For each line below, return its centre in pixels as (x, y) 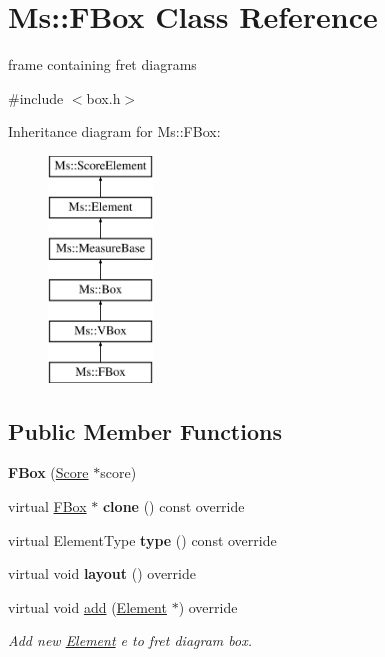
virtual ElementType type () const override (142, 539)
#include (36, 97)
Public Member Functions (145, 430)
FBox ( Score (48, 472)
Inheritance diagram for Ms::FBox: (114, 131)
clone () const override (173, 506)
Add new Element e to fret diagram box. (130, 640)
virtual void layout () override (102, 573)
